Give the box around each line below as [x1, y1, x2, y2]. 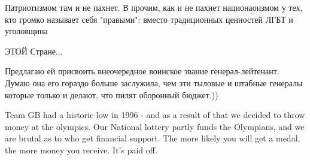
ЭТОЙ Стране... [5, 44, 63, 57]
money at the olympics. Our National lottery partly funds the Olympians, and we [5, 120, 305, 132]
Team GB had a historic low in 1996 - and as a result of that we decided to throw [5, 108, 305, 121]
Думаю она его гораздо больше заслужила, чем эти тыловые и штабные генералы [5, 76, 303, 89]
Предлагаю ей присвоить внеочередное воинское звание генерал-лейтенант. [5, 65, 279, 77]
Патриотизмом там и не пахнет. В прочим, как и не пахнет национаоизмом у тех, [5, 1, 303, 13]
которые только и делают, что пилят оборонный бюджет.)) [5, 88, 218, 101]
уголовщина [5, 25, 48, 37]
